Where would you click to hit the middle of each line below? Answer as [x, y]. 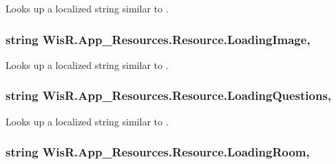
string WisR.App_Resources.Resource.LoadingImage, [158, 39]
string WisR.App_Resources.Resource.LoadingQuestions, [169, 95]
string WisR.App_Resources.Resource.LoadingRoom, [158, 152]
